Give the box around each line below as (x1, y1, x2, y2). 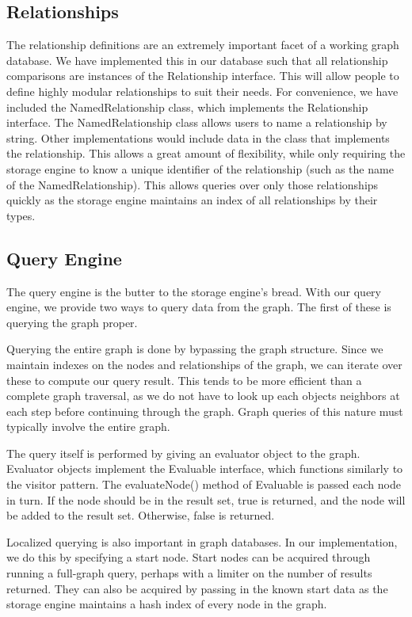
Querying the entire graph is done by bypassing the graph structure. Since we (6, 341, 383, 357)
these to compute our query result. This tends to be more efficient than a (6, 371, 362, 388)
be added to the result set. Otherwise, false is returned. (6, 507, 275, 524)
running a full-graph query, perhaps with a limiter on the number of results (6, 565, 372, 581)
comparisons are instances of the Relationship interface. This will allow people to (6, 67, 399, 84)
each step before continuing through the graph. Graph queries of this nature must (6, 402, 403, 419)
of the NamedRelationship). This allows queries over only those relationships (6, 176, 379, 192)
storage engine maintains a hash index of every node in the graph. (6, 596, 327, 612)
